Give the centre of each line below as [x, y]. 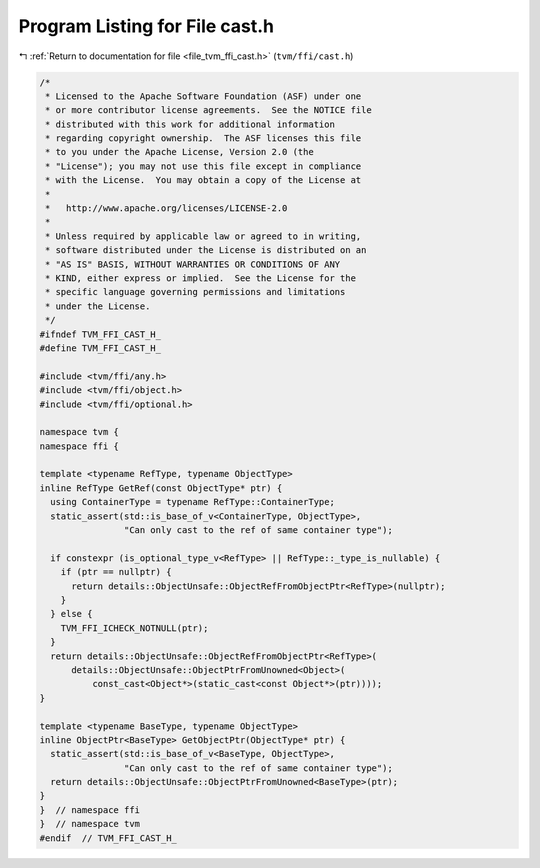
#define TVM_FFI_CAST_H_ [100, 348]
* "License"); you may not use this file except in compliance [203, 166]
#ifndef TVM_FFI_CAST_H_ [100, 334]
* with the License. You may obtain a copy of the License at [203, 180]
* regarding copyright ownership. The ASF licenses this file [203, 138]
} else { [71, 614]
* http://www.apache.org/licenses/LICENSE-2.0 [166, 208]
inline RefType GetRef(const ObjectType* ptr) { [161, 488]
